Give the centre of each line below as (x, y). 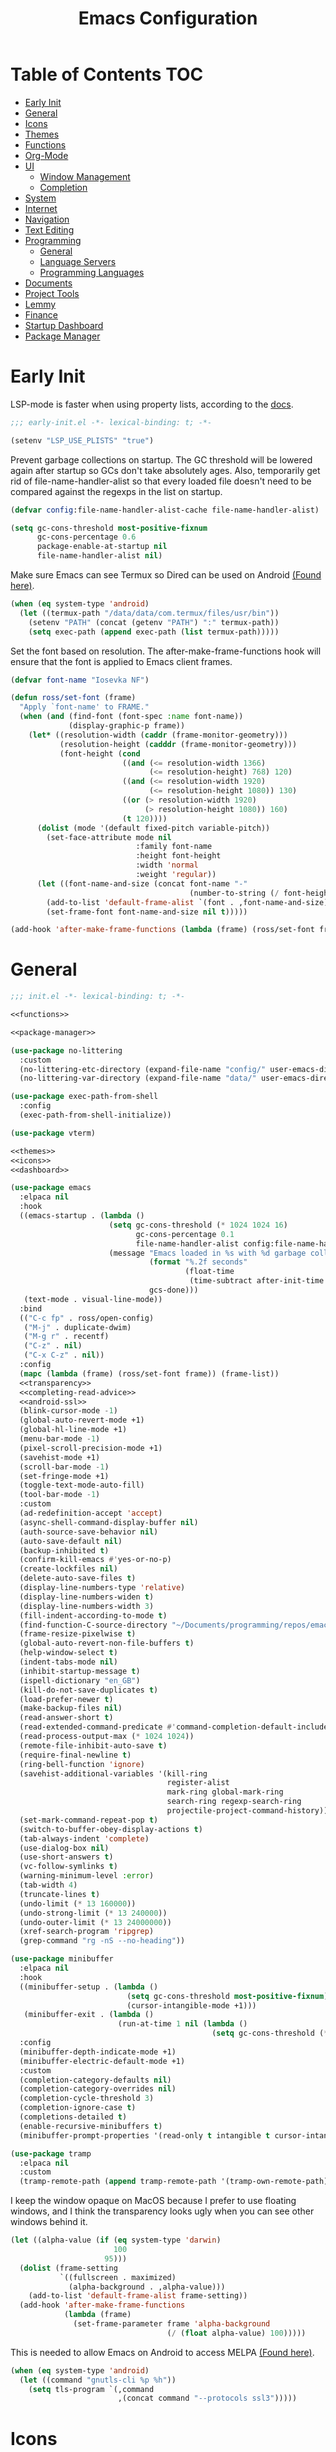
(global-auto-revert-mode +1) (82, 1420)
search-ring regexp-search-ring (234, 1802)
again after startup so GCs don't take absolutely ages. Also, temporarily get (165, 470)
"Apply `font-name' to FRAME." (84, 707)
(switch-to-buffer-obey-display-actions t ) (111, 1829)
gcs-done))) (173, 1290)
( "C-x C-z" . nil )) (64, 1355)
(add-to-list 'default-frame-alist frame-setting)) (138, 2296)
